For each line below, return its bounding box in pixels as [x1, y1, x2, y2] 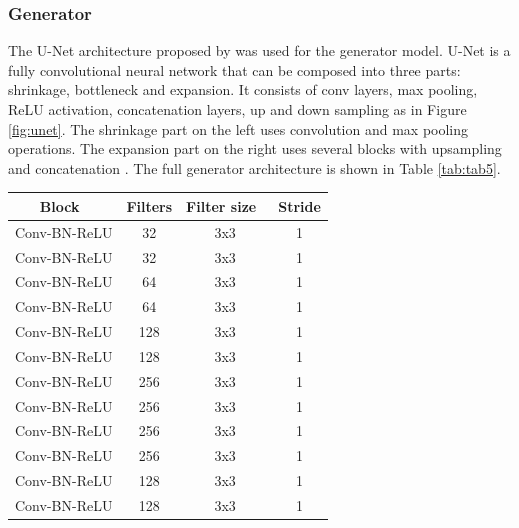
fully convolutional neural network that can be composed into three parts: [8, 59, 461, 80]
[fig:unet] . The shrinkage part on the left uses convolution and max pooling [8, 118, 469, 139]
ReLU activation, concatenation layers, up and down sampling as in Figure [8, 99, 467, 119]
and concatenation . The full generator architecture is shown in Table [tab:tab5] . [8, 157, 501, 178]
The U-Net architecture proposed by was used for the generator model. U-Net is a [8, 40, 511, 61]
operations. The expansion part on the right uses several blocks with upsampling [8, 138, 502, 159]
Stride [278, 195, 321, 216]
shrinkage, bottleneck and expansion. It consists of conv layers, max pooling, [8, 79, 478, 100]
